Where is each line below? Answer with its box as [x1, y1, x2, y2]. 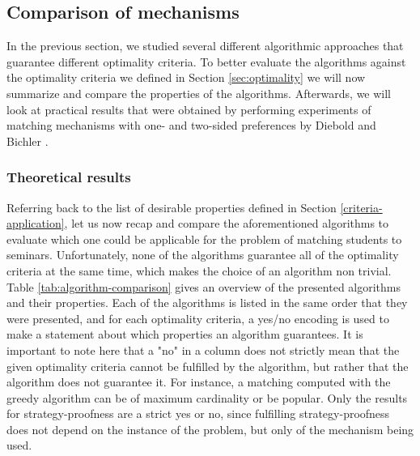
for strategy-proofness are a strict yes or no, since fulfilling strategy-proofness [6, 405, 390, 422]
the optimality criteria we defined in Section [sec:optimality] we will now [6, 69, 366, 86]
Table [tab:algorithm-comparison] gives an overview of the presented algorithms [6, 278, 401, 295]
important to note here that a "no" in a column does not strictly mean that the [6, 341, 400, 358]
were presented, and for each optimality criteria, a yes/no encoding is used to [6, 309, 389, 326]
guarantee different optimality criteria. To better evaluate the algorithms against [6, 53, 406, 70]
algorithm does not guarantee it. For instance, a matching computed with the [6, 373, 391, 390]
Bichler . [6, 132, 49, 149]
